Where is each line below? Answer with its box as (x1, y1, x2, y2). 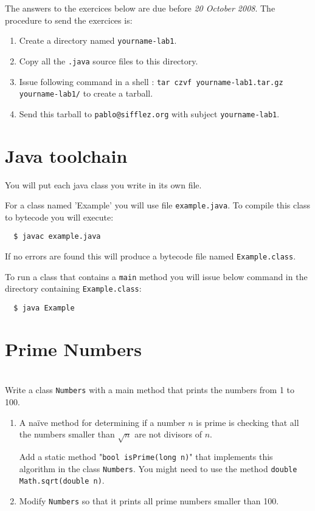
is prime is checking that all (196, 416, 299, 428)
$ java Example (13, 304, 75, 313)
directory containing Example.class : (5, 282, 142, 295)
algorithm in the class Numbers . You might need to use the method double (19, 462, 297, 475)
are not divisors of (134, 428, 202, 441)
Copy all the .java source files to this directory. (19, 54, 198, 67)
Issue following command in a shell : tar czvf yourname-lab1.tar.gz (19, 75, 283, 87)
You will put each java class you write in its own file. (5, 178, 202, 191)
